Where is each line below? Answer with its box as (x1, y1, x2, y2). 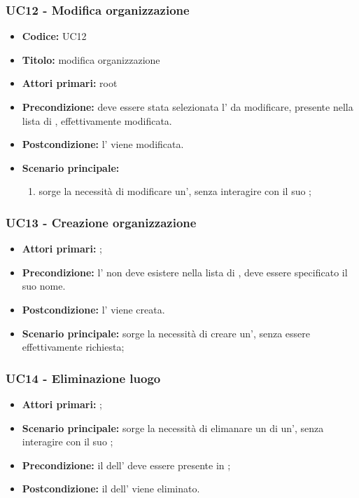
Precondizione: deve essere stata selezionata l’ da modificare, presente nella (22, 100, 353, 114)
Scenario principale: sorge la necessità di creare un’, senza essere (22, 325, 311, 340)
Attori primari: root (22, 76, 118, 90)
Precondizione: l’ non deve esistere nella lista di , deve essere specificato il (22, 264, 348, 279)
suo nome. (22, 278, 66, 293)
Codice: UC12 (22, 29, 87, 43)
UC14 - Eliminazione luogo (6, 369, 161, 386)
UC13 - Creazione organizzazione (6, 213, 197, 231)
